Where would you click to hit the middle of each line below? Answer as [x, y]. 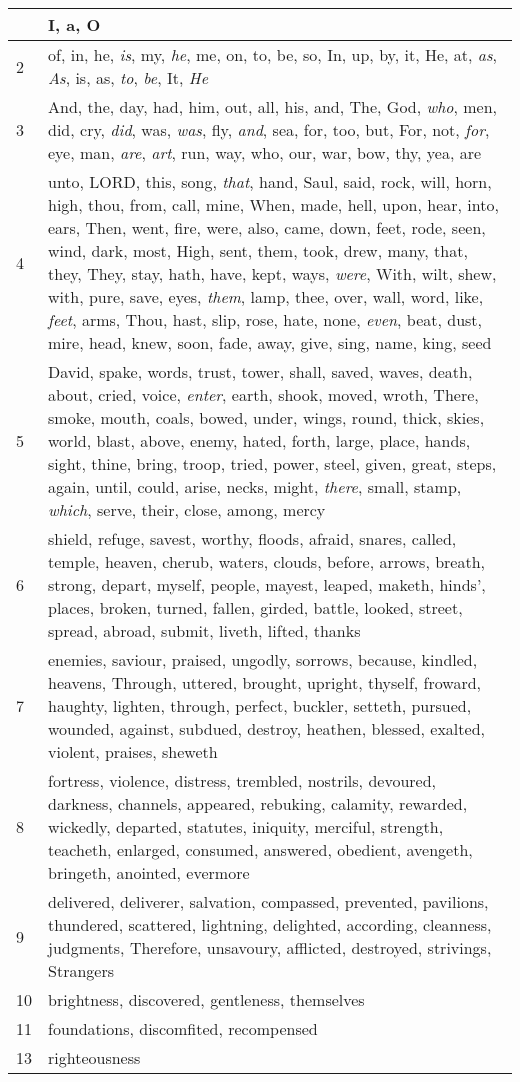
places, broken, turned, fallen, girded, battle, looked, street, [255, 607]
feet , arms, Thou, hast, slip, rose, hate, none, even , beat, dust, [265, 319]
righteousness [94, 1057]
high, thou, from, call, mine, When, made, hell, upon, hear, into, [273, 204]
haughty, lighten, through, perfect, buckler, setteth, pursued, [260, 705]
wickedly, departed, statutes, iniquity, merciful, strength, [246, 826]
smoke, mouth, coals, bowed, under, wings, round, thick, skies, [266, 417]
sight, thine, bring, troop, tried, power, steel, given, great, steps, [272, 463]
